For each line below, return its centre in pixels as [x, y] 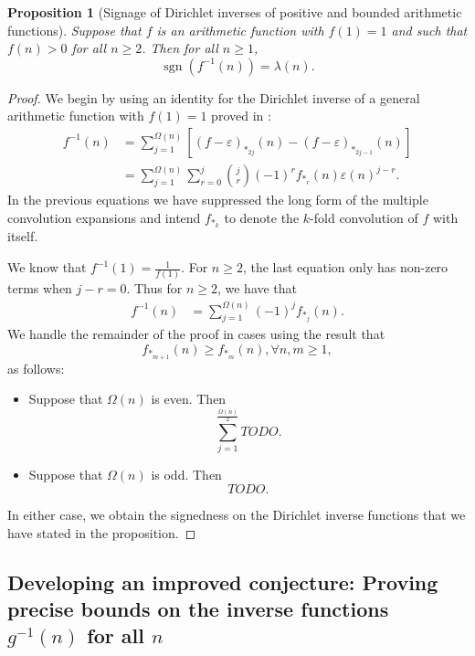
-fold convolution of [364, 217]
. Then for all [180, 48]
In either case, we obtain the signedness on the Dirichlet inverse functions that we [237, 515]
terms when [40, 288]
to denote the [262, 217]
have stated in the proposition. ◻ [102, 532]
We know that [47, 267]
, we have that [257, 288]
